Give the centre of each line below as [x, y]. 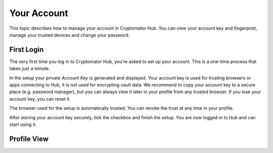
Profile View [29, 139]
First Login [27, 50]
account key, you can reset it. [40, 99]
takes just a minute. [30, 68]
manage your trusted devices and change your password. [70, 35]
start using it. [23, 124]
